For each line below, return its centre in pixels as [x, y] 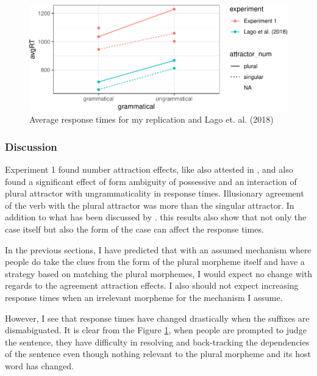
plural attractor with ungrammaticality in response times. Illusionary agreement [155, 193]
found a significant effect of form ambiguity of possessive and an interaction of [151, 181]
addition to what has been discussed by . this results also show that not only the [156, 217]
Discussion [31, 146]
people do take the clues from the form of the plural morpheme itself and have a [155, 262]
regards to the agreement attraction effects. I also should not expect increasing [152, 285]
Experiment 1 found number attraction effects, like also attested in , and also [149, 169]
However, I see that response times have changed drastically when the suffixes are [157, 318]
